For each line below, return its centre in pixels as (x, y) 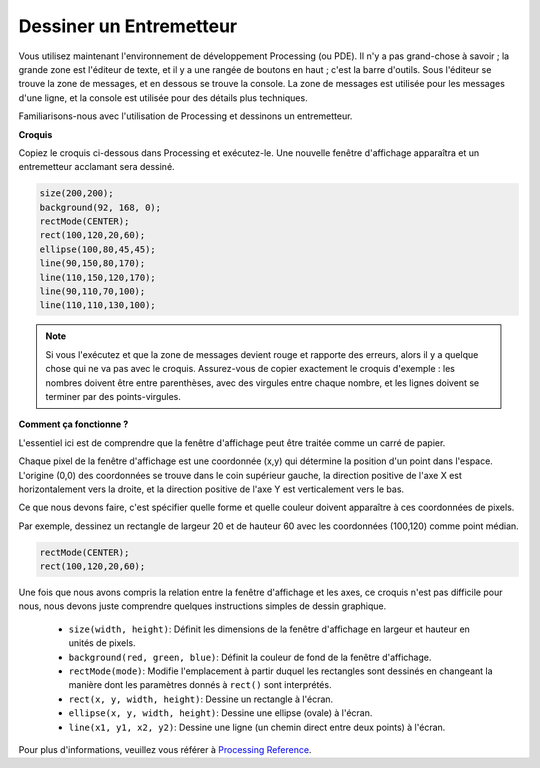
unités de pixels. (102, 643)
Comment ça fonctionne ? (73, 424)
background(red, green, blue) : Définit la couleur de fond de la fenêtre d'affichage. (250, 657)
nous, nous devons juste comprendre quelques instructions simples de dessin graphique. (202, 606)
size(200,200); (76, 193)
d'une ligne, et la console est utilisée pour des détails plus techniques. (163, 97)
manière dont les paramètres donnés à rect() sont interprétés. (200, 685)
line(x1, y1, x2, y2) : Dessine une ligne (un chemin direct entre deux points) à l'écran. (257, 727)
